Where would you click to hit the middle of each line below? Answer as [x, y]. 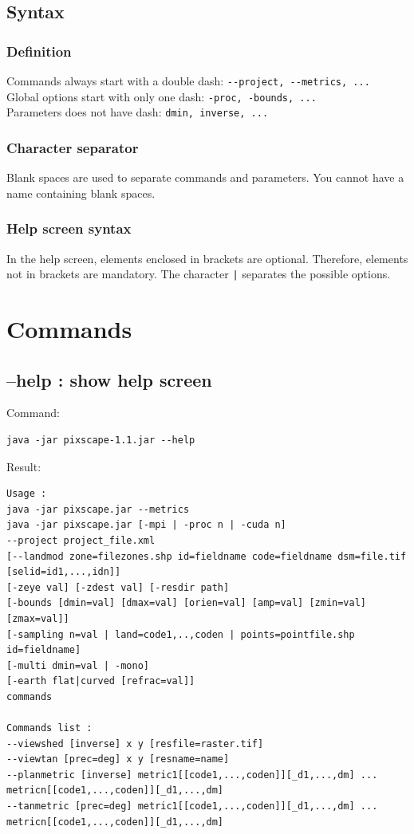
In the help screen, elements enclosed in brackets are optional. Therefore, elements [207, 258]
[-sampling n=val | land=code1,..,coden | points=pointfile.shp [181, 634]
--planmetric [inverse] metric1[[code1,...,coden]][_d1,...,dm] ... [192, 775]
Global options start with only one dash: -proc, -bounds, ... [162, 96]
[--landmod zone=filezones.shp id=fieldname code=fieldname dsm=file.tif [207, 556]
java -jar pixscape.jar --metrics [98, 509]
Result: [24, 466]
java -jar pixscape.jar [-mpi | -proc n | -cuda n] [146, 525]
